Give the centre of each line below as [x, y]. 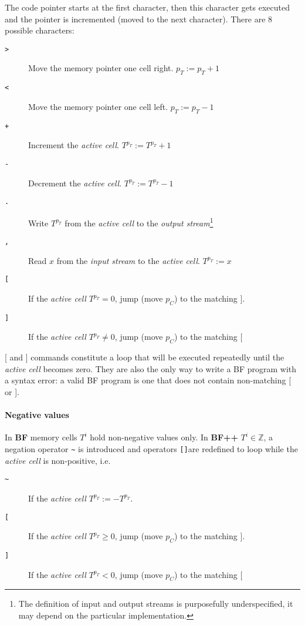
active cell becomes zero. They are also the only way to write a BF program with [151, 368]
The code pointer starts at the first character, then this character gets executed [147, 7]
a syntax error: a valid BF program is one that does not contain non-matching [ [148, 380]
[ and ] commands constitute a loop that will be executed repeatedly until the [145, 357]
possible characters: [40, 30]
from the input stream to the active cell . [128, 260]
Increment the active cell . [74, 145]
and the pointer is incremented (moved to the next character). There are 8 [139, 19]
